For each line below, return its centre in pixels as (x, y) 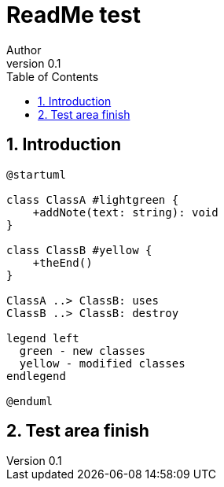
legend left (43, 338)
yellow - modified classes (102, 363)
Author (24, 50)
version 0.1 (34, 63)
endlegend (36, 376)
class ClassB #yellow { (79, 250)
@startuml (36, 174)
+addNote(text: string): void (125, 212)
